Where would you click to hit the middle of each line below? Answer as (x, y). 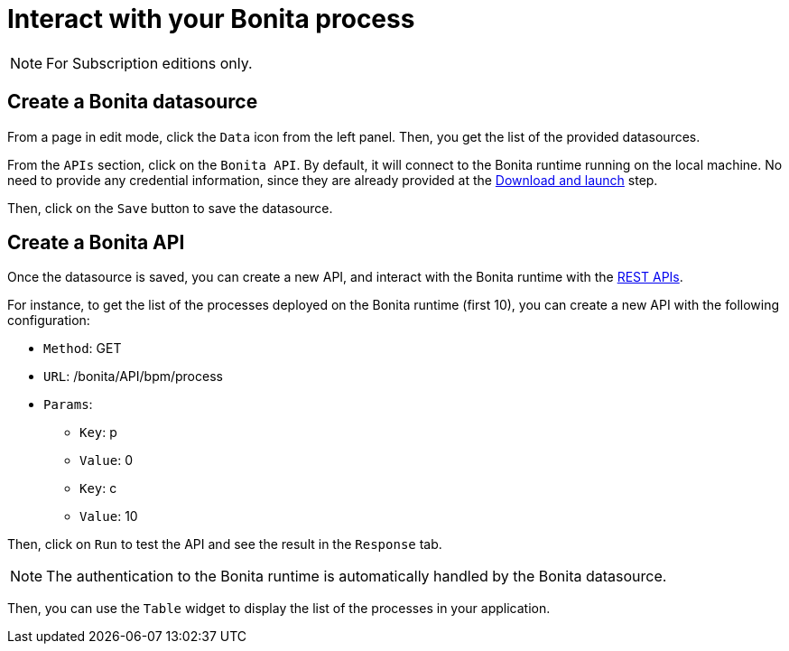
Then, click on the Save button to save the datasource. (170, 208)
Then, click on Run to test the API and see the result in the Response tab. (225, 544)
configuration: (49, 321)
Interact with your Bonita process (211, 19)
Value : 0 (106, 460)
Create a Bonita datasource (133, 102)
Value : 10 (109, 516)
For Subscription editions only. (149, 63)
